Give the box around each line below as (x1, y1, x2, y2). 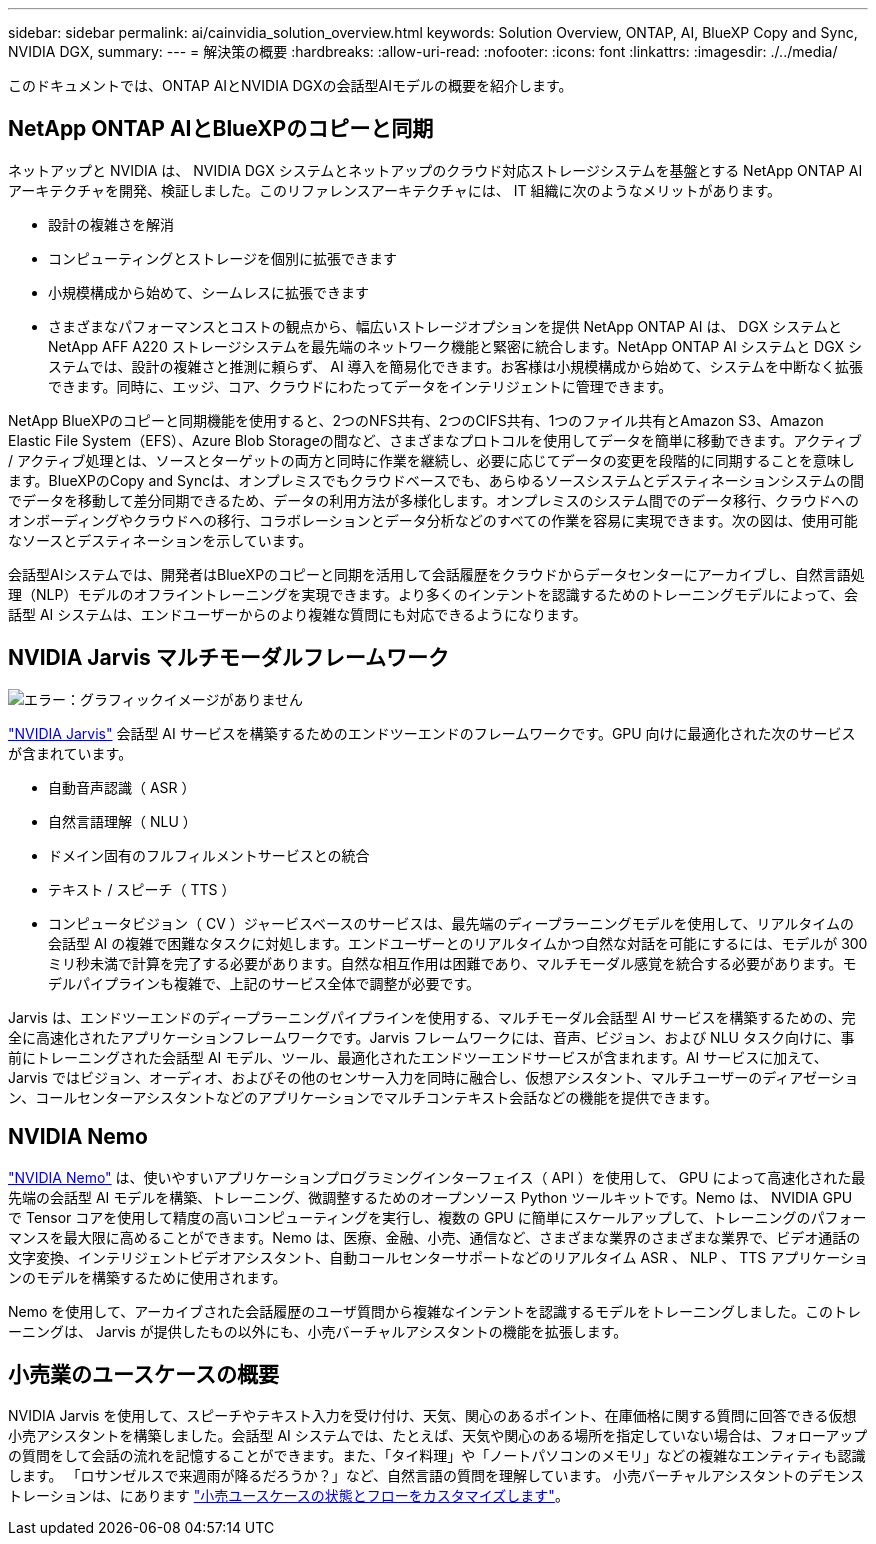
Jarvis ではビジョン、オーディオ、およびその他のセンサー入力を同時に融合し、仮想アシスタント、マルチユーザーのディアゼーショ (8, 1068, 859, 1086)
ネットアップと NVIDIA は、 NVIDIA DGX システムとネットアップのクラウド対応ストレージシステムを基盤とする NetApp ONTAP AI (8, 161, 863, 179)
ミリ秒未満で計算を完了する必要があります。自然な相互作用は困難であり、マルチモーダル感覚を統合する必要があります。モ (48, 954, 857, 972)
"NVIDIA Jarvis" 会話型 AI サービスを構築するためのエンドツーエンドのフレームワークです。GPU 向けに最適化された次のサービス (8, 724, 856, 742)
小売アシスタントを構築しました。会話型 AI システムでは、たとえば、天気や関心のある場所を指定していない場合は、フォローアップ (8, 1427, 868, 1445)
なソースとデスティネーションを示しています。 (8, 531, 313, 549)
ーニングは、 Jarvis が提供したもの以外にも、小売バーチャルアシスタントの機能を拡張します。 (8, 1322, 628, 1340)
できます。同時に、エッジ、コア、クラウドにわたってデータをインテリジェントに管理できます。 (48, 377, 673, 395)
